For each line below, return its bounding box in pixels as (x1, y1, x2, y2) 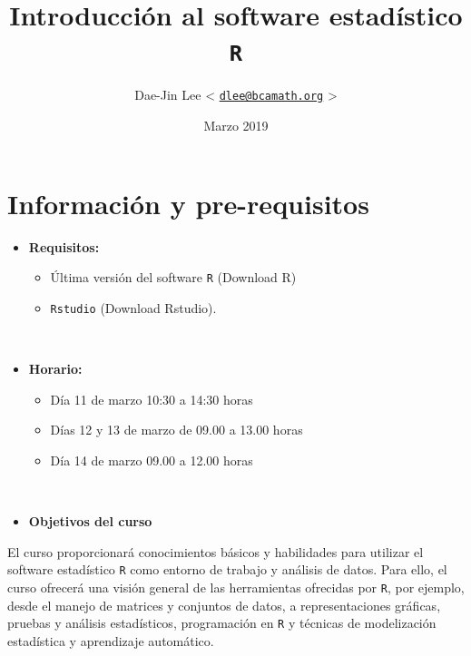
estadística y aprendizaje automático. (7, 631, 214, 650)
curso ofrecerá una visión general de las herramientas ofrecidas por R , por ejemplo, (7, 577, 465, 596)
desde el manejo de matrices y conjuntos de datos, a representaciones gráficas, (7, 595, 441, 614)
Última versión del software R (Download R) (50, 268, 297, 287)
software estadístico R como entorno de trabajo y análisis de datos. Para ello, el (7, 560, 447, 579)
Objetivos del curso (28, 512, 152, 531)
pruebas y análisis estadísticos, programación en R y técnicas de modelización (7, 613, 437, 632)
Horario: (28, 359, 83, 378)
